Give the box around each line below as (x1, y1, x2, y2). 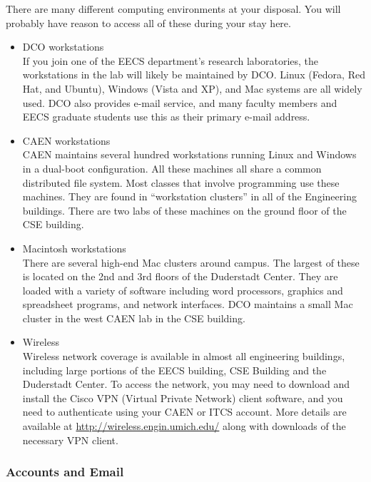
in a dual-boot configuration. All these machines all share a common (22, 160, 322, 175)
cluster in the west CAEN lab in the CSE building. (22, 310, 245, 325)
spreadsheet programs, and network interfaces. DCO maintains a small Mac (22, 297, 353, 312)
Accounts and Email (6, 463, 124, 481)
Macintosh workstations (22, 240, 126, 255)
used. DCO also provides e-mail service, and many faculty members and (22, 95, 337, 110)
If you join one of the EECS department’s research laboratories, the (22, 53, 319, 68)
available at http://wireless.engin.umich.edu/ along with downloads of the (22, 419, 346, 434)
